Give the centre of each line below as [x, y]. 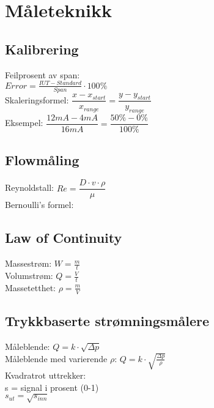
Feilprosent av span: [42, 74]
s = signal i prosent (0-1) [52, 387]
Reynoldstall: [30, 187]
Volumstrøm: [29, 276]
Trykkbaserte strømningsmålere [107, 321]
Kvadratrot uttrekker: [46, 375]
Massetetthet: [30, 287]
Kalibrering [42, 49]
